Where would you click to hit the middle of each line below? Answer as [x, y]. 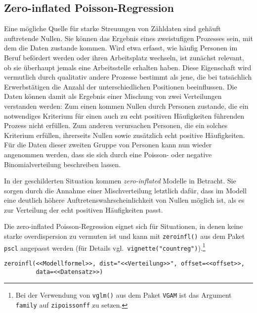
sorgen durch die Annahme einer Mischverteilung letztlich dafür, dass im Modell [125, 190]
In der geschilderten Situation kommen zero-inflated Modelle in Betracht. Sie [120, 181]
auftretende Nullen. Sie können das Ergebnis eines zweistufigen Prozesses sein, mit [128, 38]
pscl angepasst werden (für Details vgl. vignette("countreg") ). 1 [105, 247]
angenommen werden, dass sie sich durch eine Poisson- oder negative [108, 154]
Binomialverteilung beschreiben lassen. [63, 164]
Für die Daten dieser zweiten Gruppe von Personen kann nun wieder [108, 145]
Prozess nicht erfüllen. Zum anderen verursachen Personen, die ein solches [116, 125]
